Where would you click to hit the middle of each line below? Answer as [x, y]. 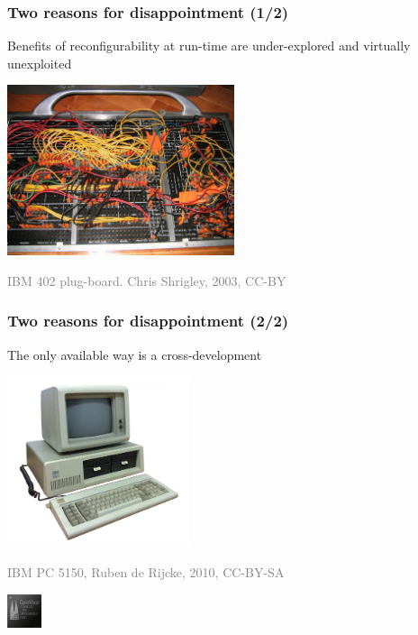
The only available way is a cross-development [135, 354]
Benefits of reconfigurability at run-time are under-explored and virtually [209, 46]
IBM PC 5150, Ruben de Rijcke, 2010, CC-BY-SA [146, 571]
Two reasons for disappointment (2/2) [148, 321]
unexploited [40, 63]
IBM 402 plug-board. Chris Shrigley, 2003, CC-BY [147, 280]
